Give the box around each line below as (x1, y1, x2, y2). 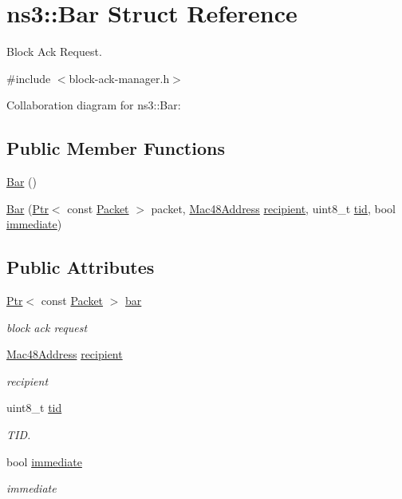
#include (6, 69, 51, 86)
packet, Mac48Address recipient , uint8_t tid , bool (151, 200, 396, 216)
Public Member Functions (6, 136, 225, 160)
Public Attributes (6, 255, 155, 279)
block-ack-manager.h (69, 69, 170, 86)
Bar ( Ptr (6, 200, 49, 216)
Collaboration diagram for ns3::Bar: (6, 97, 181, 113)
